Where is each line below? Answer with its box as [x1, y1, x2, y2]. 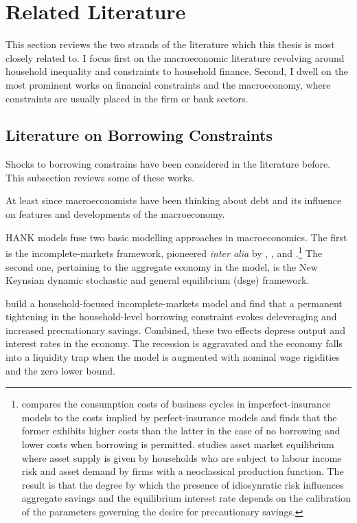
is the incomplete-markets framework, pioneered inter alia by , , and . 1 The [5, 244, 323, 260]
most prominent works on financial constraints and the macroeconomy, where [5, 77, 331, 91]
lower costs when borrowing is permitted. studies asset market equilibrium [21, 437, 334, 452]
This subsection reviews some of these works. [5, 170, 195, 184]
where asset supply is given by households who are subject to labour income [21, 450, 342, 465]
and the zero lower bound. [5, 363, 115, 377]
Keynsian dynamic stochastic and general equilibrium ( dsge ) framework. [5, 273, 310, 287]
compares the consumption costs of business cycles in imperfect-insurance [21, 397, 331, 411]
